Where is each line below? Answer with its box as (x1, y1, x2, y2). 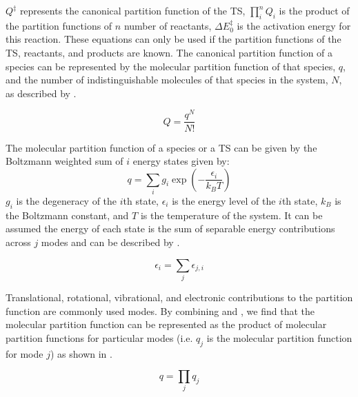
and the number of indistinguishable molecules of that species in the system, (6, 72, 328, 87)
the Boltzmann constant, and (6, 207, 129, 222)
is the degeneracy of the (16, 194, 117, 208)
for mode (6, 346, 43, 360)
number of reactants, (123, 18, 212, 32)
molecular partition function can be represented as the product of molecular (6, 317, 327, 332)
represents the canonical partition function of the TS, (19, 3, 246, 17)
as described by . (6, 85, 77, 100)
